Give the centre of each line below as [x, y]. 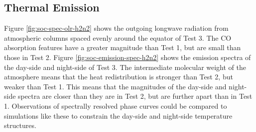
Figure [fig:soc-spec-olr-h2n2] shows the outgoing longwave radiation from [116, 28]
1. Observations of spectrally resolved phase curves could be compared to [116, 105]
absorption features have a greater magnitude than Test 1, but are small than [123, 47]
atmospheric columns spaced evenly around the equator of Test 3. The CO [118, 37]
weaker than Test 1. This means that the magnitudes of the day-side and [115, 86]
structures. [20, 125]
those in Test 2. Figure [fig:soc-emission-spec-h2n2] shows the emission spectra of [128, 57]
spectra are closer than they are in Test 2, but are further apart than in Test [135, 96]
